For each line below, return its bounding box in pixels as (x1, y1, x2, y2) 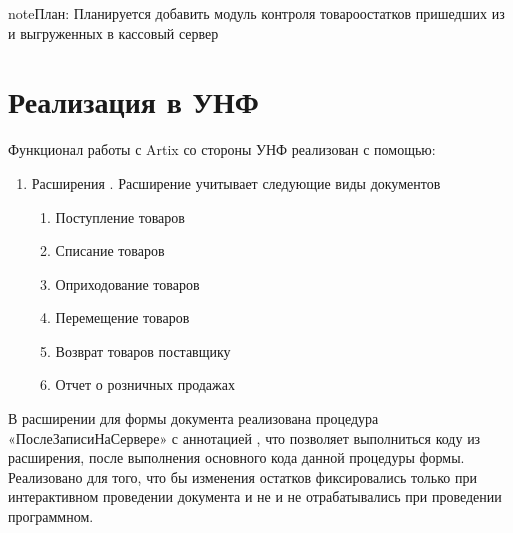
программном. (8, 506, 94, 527)
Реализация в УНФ (8, 81, 259, 122)
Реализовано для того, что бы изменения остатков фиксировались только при (8, 466, 477, 487)
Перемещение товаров (55, 307, 190, 328)
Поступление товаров (55, 206, 185, 227)
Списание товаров (55, 240, 165, 261)
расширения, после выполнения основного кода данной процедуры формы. (8, 447, 465, 468)
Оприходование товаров (55, 273, 200, 294)
